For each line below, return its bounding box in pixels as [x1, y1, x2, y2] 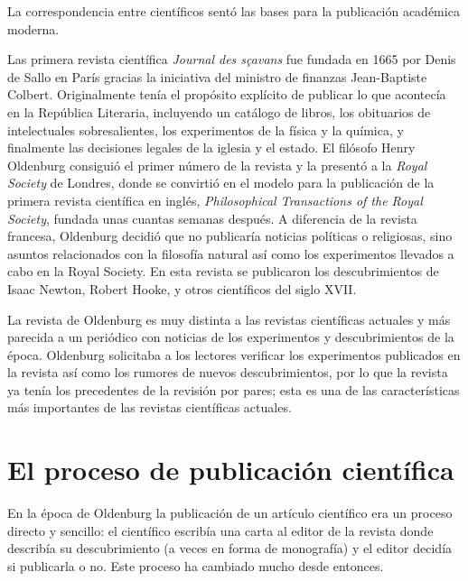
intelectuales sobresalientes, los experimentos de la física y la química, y [7, 120, 404, 139]
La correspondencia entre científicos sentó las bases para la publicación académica [7, 2, 460, 20]
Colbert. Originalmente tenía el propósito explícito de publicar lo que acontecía [7, 85, 446, 104]
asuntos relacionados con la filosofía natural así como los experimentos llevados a [7, 244, 454, 263]
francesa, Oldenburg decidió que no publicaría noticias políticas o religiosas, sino [7, 226, 453, 245]
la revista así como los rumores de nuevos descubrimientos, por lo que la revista [7, 363, 448, 382]
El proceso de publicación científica [7, 451, 454, 488]
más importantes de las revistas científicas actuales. [7, 398, 292, 417]
